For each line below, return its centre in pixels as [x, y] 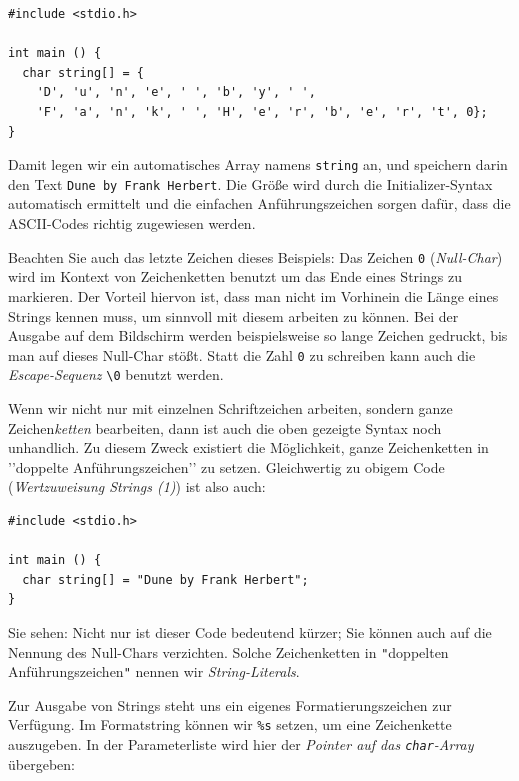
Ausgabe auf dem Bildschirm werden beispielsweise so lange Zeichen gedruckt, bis [258, 335]
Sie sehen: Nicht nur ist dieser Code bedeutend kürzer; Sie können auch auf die [250, 631]
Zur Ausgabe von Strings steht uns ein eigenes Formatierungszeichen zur [230, 704]
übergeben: [41, 763]
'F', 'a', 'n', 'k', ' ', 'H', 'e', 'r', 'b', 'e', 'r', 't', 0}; [262, 111]
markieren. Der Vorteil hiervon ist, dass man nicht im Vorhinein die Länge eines [253, 295]
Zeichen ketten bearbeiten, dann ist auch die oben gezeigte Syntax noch [225, 427]
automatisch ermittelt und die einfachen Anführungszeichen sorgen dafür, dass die [259, 203]
